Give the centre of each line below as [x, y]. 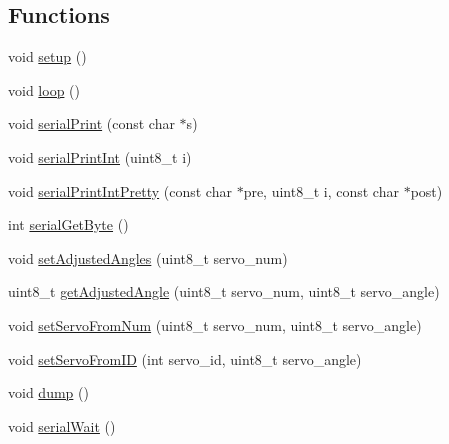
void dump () [48, 392]
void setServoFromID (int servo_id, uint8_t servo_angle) [185, 358]
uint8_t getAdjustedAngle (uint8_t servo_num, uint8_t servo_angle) [224, 291]
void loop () [44, 89]
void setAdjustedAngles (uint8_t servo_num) [148, 257]
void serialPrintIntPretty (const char [120, 190]
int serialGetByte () [68, 224]
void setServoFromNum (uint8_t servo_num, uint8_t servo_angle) [215, 324]
